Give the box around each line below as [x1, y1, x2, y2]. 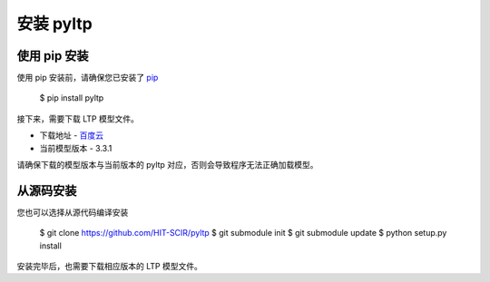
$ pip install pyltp [39, 92, 104, 103]
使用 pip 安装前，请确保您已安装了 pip [16, 73, 159, 83]
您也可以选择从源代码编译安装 [16, 207, 129, 218]
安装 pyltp [16, 14, 93, 34]
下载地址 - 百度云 [39, 130, 104, 141]
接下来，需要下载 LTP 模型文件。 [16, 113, 140, 124]
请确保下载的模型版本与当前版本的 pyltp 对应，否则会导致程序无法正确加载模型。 [16, 160, 318, 170]
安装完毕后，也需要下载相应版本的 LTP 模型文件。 [16, 261, 203, 272]
